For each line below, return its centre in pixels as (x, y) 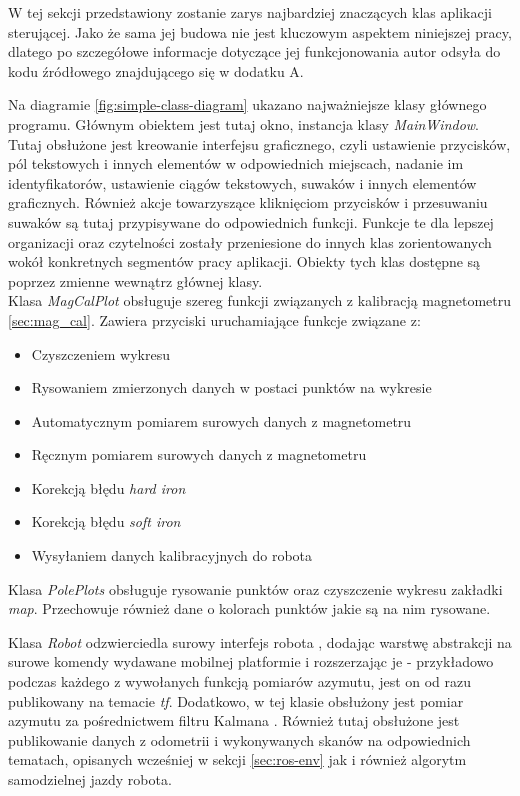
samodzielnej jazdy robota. (90, 779)
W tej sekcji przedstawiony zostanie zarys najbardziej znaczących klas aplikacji (250, 12)
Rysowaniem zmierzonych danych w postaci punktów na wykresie (231, 387)
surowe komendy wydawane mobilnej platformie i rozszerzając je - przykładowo (251, 661)
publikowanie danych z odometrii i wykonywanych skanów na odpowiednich (239, 739)
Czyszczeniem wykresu (101, 353)
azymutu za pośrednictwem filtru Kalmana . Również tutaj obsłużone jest (234, 720)
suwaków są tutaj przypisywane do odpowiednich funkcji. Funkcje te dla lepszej (251, 221)
